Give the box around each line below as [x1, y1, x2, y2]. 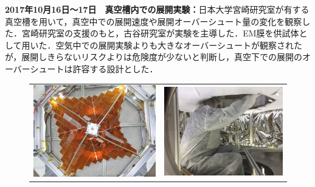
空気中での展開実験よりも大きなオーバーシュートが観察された [55, 38, 302, 51]
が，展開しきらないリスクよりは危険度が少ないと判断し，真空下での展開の [5, 50, 302, 63]
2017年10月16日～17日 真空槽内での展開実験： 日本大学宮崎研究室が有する [5, 3, 310, 15]
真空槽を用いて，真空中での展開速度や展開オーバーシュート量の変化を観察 [5, 15, 302, 27]
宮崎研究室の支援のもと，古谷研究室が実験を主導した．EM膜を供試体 [21, 27, 299, 39]
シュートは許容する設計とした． [30, 62, 158, 75]
